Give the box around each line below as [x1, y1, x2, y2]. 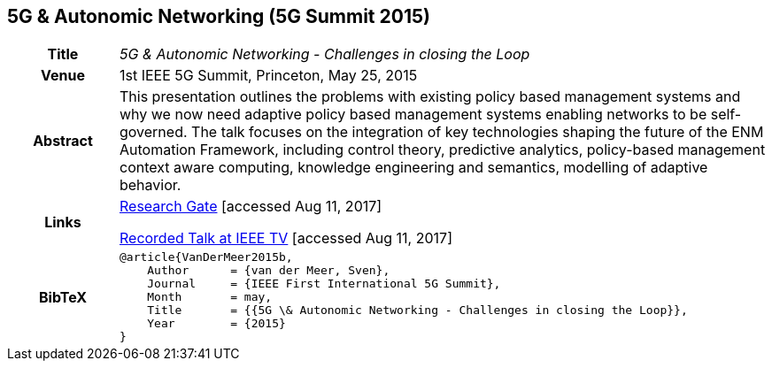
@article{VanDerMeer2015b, [119, 250, 293, 264]
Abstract [33, 132, 93, 150]
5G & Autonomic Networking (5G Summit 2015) [7, 5, 430, 27]
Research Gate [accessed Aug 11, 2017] [119, 197, 382, 216]
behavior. [119, 176, 181, 195]
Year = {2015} [147, 317, 286, 331]
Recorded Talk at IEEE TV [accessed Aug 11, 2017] [119, 229, 452, 248]
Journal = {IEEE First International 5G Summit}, [147, 277, 501, 291]
